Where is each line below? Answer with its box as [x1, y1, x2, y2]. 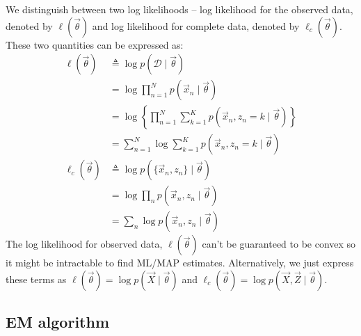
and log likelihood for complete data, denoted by [92, 18, 300, 33]
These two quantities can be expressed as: [6, 37, 184, 51]
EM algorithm [6, 311, 110, 333]
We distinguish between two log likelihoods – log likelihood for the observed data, [6, 2, 353, 16]
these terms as [6, 272, 67, 286]
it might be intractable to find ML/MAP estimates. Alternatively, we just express [6, 255, 354, 270]
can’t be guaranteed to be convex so [202, 237, 356, 251]
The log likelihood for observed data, [6, 237, 163, 251]
